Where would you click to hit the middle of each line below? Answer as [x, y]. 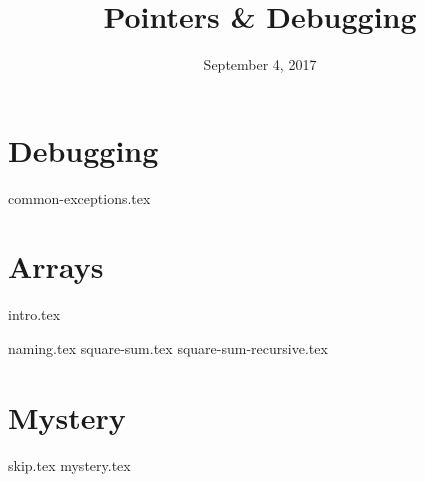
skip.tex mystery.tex [69, 464]
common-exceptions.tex [79, 197]
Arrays [56, 266]
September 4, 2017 [260, 64]
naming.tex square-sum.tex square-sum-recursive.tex [168, 347]
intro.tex [34, 314]
